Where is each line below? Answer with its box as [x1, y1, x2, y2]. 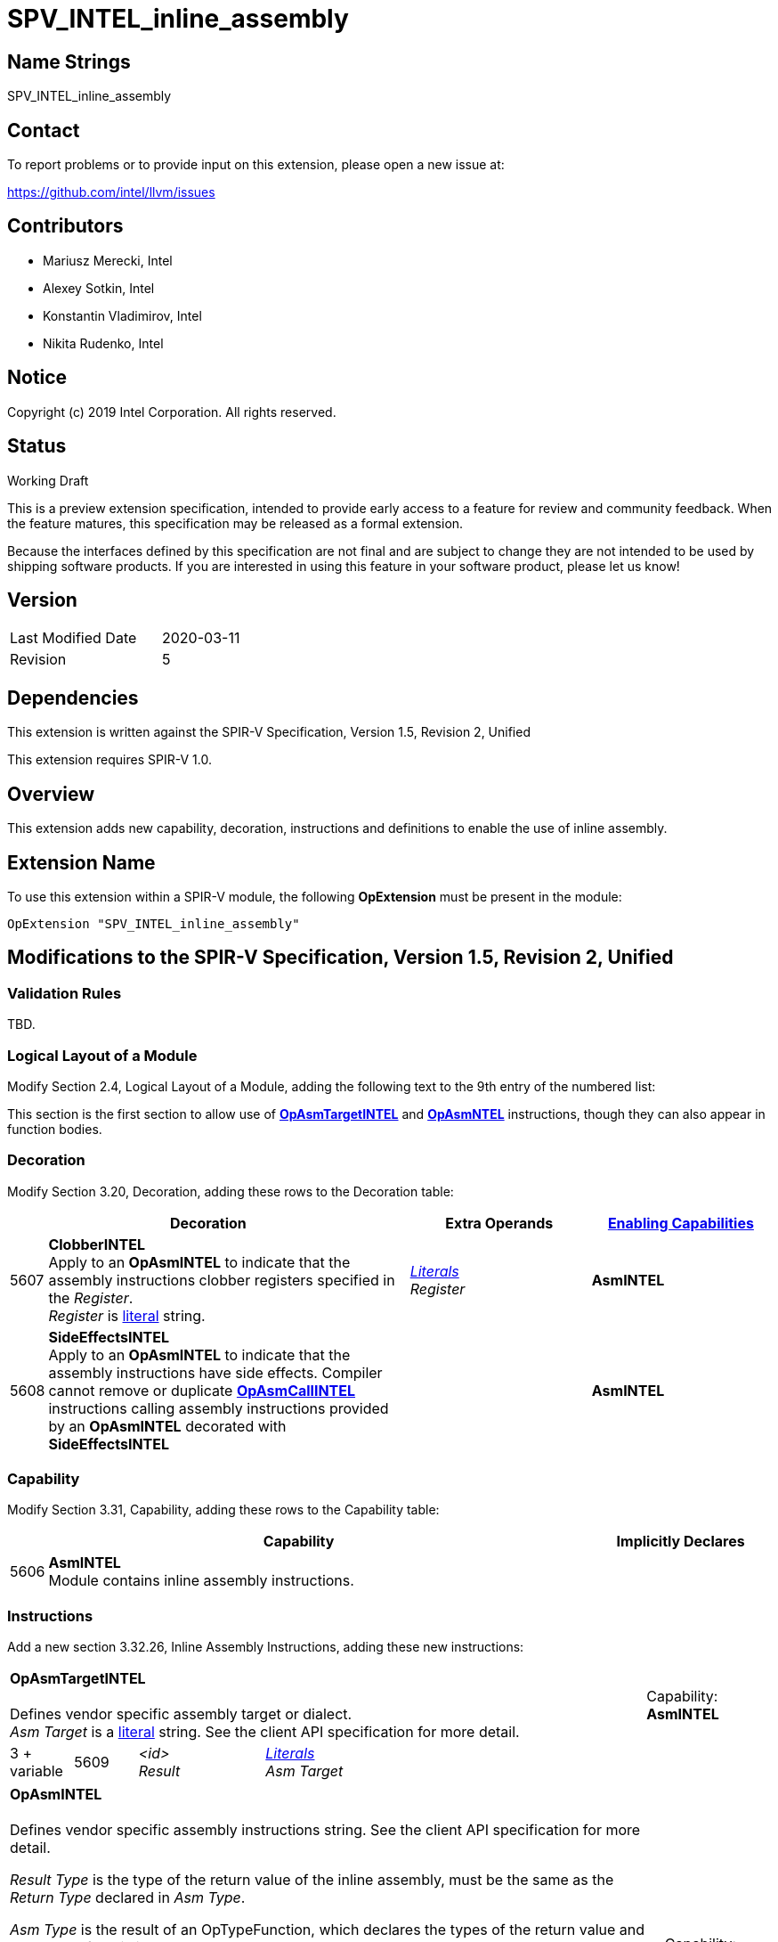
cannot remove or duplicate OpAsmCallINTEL [48, 1381, 356, 1399]
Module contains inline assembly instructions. [48, 1571, 354, 1590]
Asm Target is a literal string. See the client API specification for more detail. [10, 1723, 520, 1742]
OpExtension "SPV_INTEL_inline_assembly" [7, 916, 300, 931]
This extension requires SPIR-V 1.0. [7, 752, 212, 768]
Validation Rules [7, 983, 122, 1002]
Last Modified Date [10, 629, 137, 648]
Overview [7, 782, 95, 805]
